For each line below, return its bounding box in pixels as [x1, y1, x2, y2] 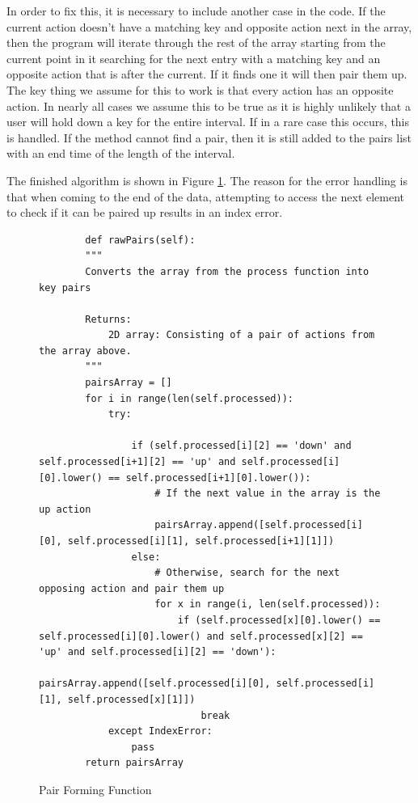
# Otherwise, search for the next [154, 567, 340, 579]
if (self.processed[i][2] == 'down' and [131, 440, 352, 452]
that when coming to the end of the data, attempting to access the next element [6, 188, 405, 205]
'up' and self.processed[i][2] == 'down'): [39, 646, 277, 658]
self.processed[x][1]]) [67, 693, 196, 705]
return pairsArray [85, 757, 184, 769]
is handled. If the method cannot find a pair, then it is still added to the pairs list [6, 129, 412, 146]
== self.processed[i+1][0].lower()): [108, 471, 311, 484]
